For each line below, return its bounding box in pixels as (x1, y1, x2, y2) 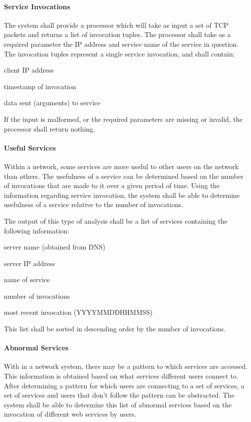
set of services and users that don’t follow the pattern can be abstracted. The (4, 390, 234, 400)
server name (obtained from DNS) (4, 242, 106, 252)
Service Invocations (4, 1, 71, 11)
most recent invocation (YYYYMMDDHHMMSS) (4, 307, 153, 317)
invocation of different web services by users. (4, 409, 137, 419)
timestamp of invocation (4, 81, 76, 91)
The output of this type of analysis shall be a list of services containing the (4, 215, 228, 226)
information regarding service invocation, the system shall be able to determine (4, 190, 240, 200)
